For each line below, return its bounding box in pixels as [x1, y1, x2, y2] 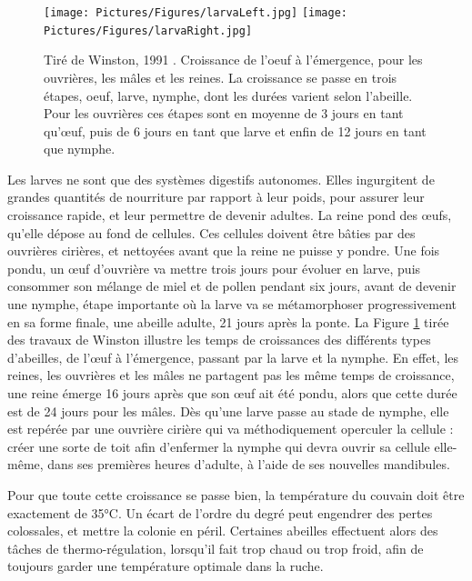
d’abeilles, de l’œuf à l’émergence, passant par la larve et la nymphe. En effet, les [7, 347, 459, 366]
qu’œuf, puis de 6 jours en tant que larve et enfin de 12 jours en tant [44, 121, 427, 140]
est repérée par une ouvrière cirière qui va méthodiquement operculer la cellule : [7, 419, 454, 438]
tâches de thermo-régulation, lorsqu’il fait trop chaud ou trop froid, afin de [7, 538, 424, 557]
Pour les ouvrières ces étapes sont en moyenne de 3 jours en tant [44, 104, 404, 123]
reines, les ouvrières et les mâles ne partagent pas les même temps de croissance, [7, 366, 455, 385]
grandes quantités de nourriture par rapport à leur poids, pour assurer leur [7, 187, 425, 206]
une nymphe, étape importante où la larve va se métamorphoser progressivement [7, 295, 457, 314]
